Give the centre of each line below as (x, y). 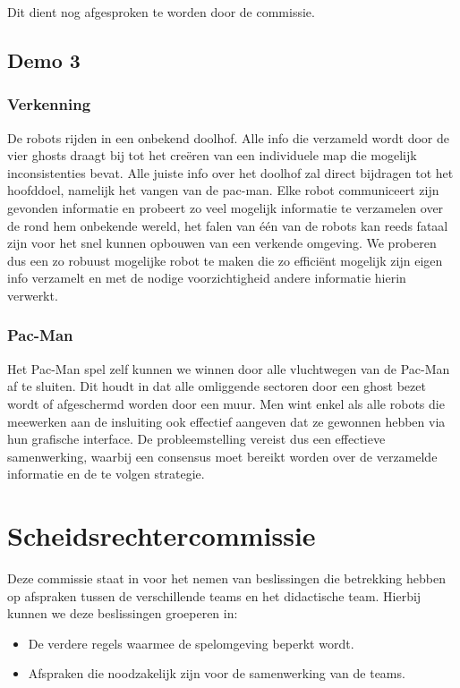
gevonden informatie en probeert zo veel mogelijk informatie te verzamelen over (226, 207)
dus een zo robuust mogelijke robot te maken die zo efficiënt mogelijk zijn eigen (225, 260)
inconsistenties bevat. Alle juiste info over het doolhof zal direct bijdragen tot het (230, 172)
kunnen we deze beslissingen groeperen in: (123, 613)
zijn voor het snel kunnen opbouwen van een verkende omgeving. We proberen (222, 243)
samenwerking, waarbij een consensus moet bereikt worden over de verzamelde (222, 456)
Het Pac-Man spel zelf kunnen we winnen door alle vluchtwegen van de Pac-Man (229, 368)
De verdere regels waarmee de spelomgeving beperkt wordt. (191, 643)
